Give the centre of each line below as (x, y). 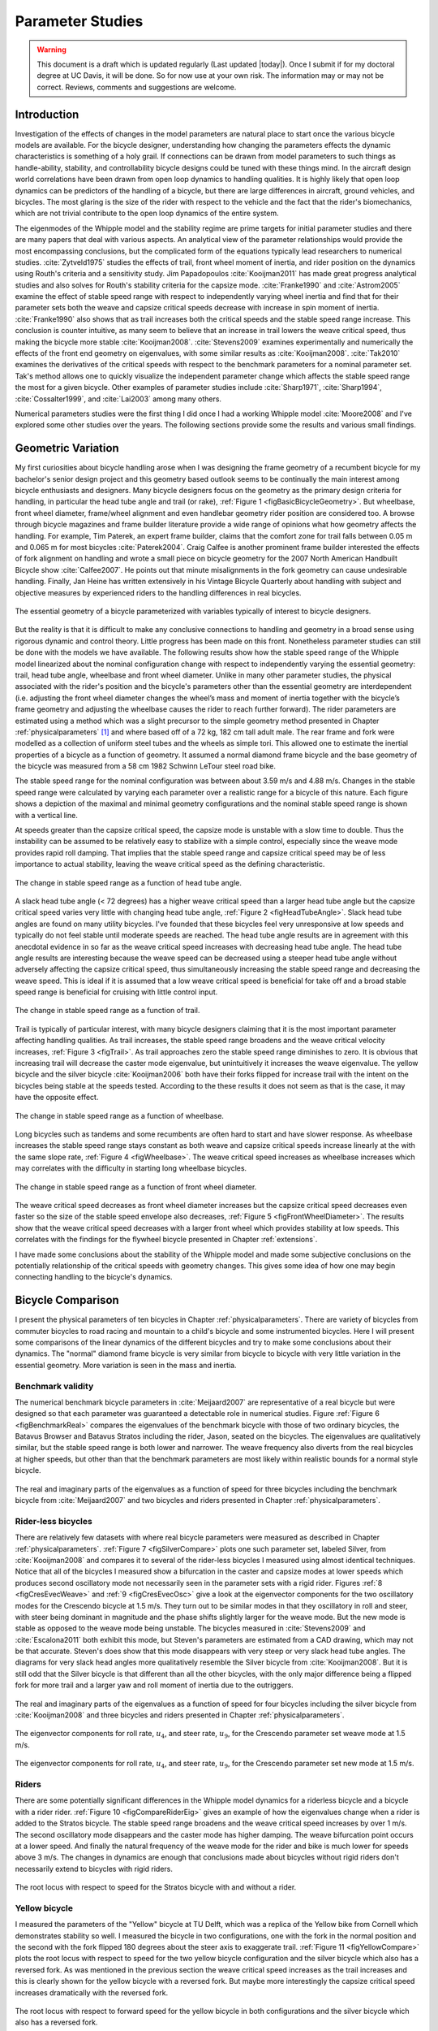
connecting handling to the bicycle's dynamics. (94, 1277)
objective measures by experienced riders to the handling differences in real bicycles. (158, 592)
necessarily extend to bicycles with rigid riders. (94, 1869)
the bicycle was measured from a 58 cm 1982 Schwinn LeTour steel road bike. (145, 766)
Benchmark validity (54, 1386)
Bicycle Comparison (67, 1300)
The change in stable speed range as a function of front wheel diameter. (136, 1187)
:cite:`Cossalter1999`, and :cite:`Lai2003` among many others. (118, 399)
